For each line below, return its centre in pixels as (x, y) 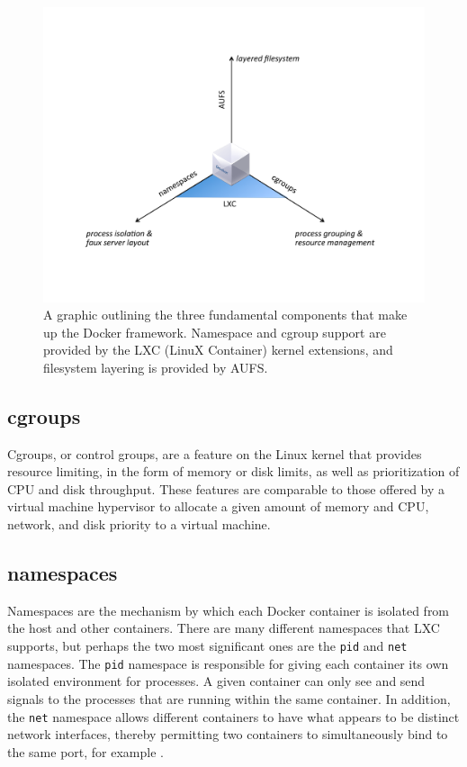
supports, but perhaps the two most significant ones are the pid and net (207, 646)
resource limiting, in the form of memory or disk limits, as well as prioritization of (233, 471)
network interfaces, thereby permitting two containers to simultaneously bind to (228, 734)
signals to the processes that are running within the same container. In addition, (229, 698)
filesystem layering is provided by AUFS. (156, 367)
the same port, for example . (85, 751)
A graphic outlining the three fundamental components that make (225, 315)
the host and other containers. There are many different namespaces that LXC (224, 628)
